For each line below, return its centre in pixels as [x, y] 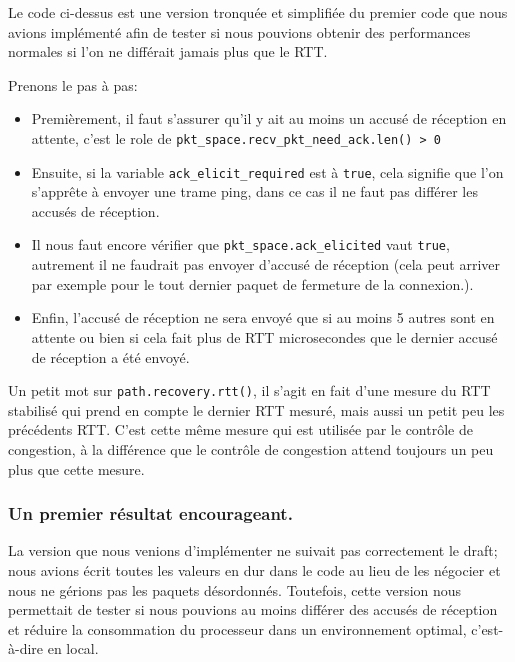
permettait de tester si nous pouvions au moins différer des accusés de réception [253, 609]
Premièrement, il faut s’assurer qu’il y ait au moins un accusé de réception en [269, 118]
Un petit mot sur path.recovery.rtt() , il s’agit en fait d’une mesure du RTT [249, 390]
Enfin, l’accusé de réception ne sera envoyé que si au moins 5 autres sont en [263, 317]
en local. [73, 648]
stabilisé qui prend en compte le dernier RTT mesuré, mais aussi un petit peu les [256, 409]
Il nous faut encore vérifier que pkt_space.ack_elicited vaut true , [240, 244]
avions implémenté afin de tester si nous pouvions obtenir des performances [239, 31]
